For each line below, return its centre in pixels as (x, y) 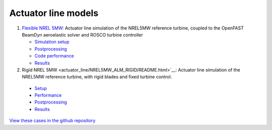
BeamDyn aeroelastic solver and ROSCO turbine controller (82, 34)
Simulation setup (52, 42)
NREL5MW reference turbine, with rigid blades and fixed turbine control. (97, 77)
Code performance (54, 56)
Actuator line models (54, 13)
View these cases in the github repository (52, 120)
